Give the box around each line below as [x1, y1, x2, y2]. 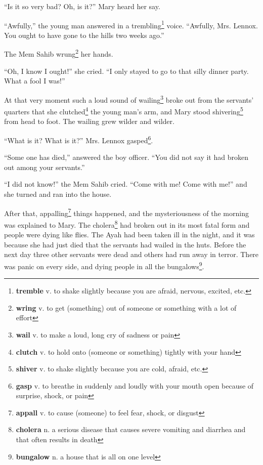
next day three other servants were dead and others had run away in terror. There [4, 249, 259, 260]
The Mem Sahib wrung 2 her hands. [4, 47, 113, 59]
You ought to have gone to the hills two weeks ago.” [4, 29, 164, 40]
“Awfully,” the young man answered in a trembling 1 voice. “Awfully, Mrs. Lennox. [4, 18, 258, 30]
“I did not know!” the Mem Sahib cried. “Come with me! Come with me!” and [4, 179, 247, 189]
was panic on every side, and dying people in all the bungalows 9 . [4, 259, 204, 271]
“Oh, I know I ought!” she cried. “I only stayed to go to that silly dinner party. [4, 65, 249, 76]
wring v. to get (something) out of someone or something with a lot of [16, 302, 237, 313]
